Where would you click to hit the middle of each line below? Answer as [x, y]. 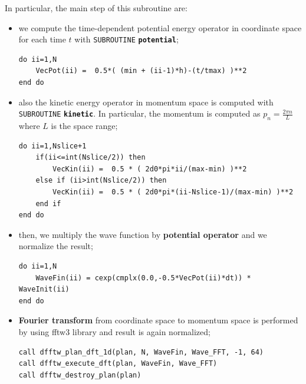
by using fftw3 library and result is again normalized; [114, 331]
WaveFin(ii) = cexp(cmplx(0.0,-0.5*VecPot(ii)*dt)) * [143, 278]
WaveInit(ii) [44, 289]
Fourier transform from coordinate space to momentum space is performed [158, 320]
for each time [42, 39]
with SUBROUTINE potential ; [126, 39]
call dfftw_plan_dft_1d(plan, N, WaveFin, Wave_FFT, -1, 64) [141, 352]
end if [48, 203]
